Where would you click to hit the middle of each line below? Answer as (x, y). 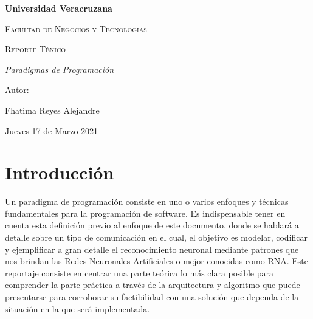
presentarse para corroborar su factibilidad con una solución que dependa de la (152, 297)
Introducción (60, 172)
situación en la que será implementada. (77, 308)
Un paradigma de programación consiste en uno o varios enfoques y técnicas (147, 201)
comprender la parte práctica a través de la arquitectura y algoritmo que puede (153, 285)
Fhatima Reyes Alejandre (52, 110)
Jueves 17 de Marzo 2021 (52, 130)
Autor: (17, 90)
